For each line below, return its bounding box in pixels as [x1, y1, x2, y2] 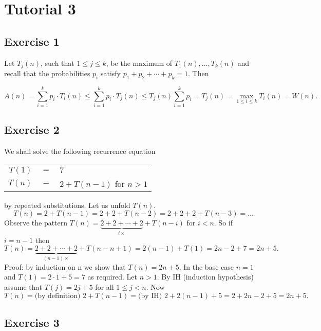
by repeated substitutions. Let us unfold [4, 199, 130, 210]
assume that [4, 282, 43, 292]
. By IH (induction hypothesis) [157, 271, 254, 282]
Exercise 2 [4, 121, 60, 137]
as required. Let [87, 271, 137, 282]
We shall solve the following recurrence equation [4, 146, 156, 156]
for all [95, 282, 114, 292]
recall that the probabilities [4, 68, 90, 79]
